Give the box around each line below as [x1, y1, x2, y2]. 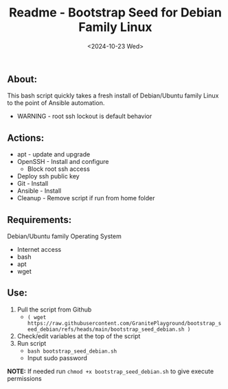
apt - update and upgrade [16, 150, 91, 158]
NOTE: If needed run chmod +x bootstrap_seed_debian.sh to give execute [7, 367, 214, 375]
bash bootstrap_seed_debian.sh [27, 348, 117, 355]
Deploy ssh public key [16, 172, 80, 180]
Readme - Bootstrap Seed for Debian [9, 5, 222, 21]
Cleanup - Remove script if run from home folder [16, 194, 156, 202]
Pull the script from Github [16, 305, 92, 314]
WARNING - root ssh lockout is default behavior [16, 112, 152, 121]
